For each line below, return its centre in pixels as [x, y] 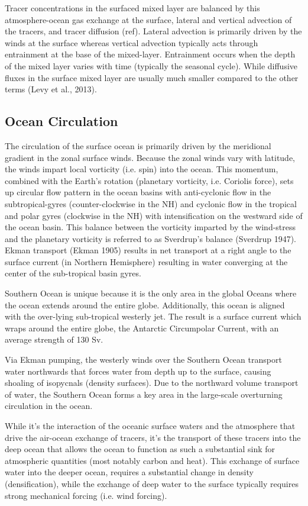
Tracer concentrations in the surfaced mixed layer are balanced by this [132, 8]
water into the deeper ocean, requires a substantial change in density [129, 472]
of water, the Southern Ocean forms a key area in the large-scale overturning [144, 394]
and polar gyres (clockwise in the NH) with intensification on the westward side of [154, 215]
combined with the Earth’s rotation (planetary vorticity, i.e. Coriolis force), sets [149, 180]
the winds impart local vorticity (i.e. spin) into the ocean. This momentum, [142, 169]
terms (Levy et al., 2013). [51, 89]
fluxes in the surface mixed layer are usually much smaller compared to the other [152, 77]
